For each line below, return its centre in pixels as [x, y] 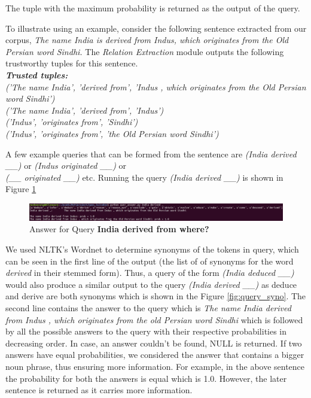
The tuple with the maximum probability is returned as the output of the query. [153, 8]
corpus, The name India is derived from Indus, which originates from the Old [147, 40]
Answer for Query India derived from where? [119, 229]
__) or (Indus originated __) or [66, 165]
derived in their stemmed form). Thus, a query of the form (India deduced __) [150, 273]
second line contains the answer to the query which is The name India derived [148, 308]
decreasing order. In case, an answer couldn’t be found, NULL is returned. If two [154, 343]
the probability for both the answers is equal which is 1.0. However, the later [146, 378]
